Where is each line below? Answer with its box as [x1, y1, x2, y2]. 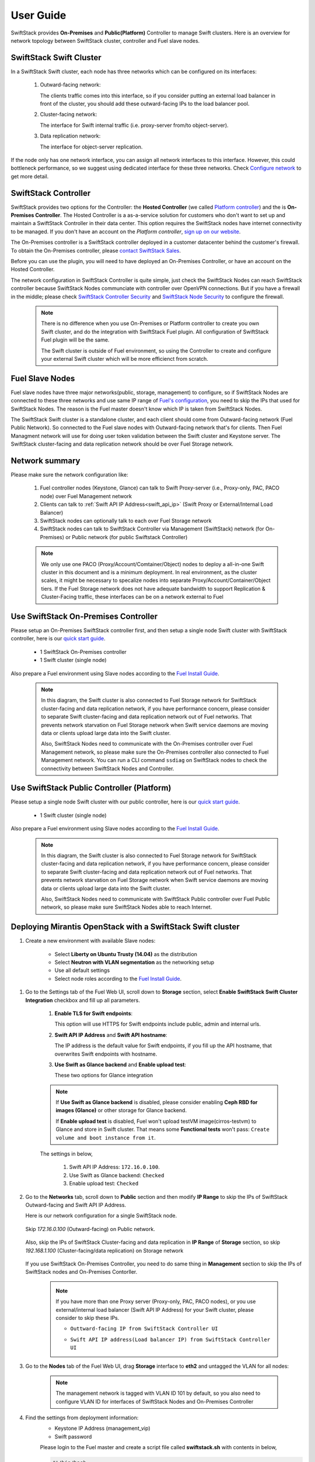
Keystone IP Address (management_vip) [54, 1425, 151, 1432]
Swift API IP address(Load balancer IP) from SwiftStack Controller [70, 1336, 271, 1343]
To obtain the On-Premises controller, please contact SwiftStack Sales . [10, 247, 181, 254]
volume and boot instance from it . [55, 1134, 156, 1141]
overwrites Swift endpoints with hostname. [54, 1050, 157, 1057]
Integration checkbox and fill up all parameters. [25, 996, 140, 1004]
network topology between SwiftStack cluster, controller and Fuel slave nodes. [10, 37, 200, 44]
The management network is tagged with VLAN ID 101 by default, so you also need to [55, 1389, 261, 1397]
